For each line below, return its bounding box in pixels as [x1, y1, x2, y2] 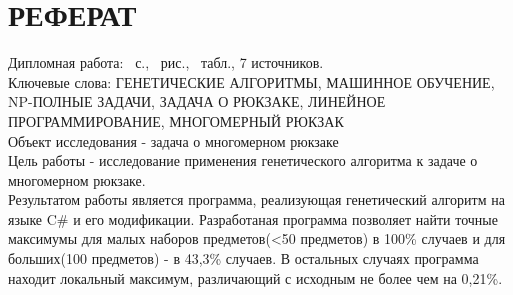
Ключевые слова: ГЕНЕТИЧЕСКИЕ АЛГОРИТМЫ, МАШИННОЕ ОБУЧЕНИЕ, [8, 71, 495, 92]
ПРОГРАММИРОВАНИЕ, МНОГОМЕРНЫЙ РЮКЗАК [8, 110, 344, 131]
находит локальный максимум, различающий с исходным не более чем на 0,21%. [8, 267, 503, 288]
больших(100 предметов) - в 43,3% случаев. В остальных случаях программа [8, 248, 479, 269]
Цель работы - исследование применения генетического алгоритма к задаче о [8, 150, 478, 171]
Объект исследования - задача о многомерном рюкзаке [8, 130, 339, 151]
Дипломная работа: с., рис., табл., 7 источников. [8, 52, 324, 73]
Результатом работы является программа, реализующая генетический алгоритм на [8, 189, 505, 210]
